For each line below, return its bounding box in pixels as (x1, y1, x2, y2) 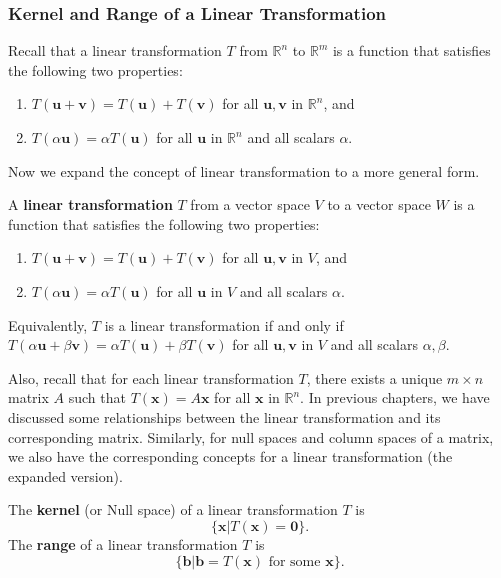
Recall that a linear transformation (8, 40, 222, 61)
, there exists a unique (306, 367, 443, 388)
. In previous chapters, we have (300, 387, 490, 408)
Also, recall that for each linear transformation (8, 367, 294, 388)
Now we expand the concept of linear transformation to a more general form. (8, 160, 480, 181)
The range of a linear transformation (8, 533, 238, 554)
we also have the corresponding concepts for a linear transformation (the (8, 446, 453, 467)
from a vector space (190, 194, 310, 215)
